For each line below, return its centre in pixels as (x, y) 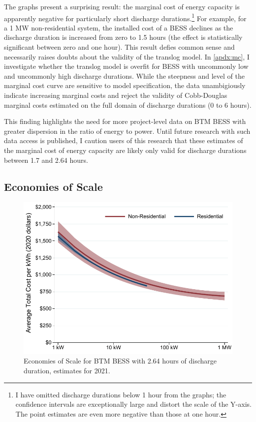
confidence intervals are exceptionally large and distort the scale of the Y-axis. (133, 404)
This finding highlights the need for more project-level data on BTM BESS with (125, 121)
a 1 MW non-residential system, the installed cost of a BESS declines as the (119, 27)
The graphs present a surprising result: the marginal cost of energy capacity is (122, 6)
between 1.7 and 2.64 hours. (46, 160)
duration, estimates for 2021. (67, 370)
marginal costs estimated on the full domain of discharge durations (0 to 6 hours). (128, 105)
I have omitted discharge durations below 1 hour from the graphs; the (121, 394)
